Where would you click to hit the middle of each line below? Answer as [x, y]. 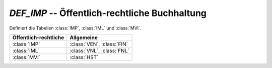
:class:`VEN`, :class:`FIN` [99, 44]
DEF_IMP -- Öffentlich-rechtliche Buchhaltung [108, 13]
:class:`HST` [84, 57]
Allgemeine [84, 37]
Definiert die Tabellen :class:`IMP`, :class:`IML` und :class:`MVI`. [75, 28]
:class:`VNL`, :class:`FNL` [99, 50]
